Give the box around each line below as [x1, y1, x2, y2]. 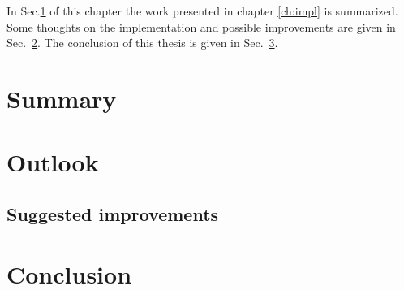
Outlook [6, 145, 99, 179]
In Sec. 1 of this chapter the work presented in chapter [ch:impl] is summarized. [6, 2, 398, 19]
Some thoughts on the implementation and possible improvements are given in [6, 18, 396, 35]
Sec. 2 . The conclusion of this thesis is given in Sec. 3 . [6, 34, 278, 51]
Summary [6, 81, 117, 115]
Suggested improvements [6, 201, 219, 226]
